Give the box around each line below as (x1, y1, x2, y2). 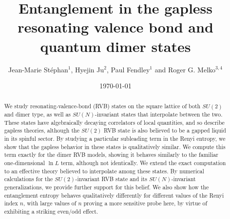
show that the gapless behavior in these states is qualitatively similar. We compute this (4, 142, 226, 151)
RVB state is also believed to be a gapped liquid (104, 126, 226, 135)
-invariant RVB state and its (75, 175, 147, 183)
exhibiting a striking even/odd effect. (4, 207, 98, 216)
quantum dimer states (40, 36, 191, 56)
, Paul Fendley (106, 64, 150, 74)
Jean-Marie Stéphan (8, 64, 68, 74)
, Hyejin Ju (71, 64, 104, 74)
